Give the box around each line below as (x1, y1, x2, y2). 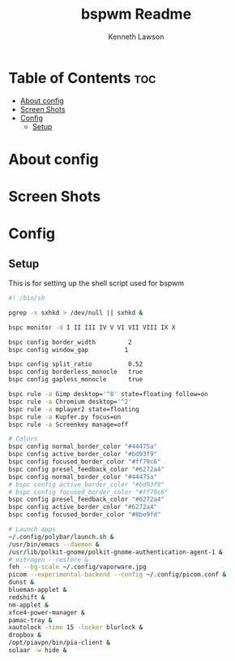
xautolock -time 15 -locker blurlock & (8, 624, 143, 632)
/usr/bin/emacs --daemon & (8, 540, 100, 549)
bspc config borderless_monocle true (8, 367, 143, 376)
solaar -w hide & (8, 646, 67, 654)
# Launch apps (8, 525, 57, 533)
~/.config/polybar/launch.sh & (8, 533, 114, 541)
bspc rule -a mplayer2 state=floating (8, 405, 139, 413)
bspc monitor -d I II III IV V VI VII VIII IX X (8, 323, 176, 332)
